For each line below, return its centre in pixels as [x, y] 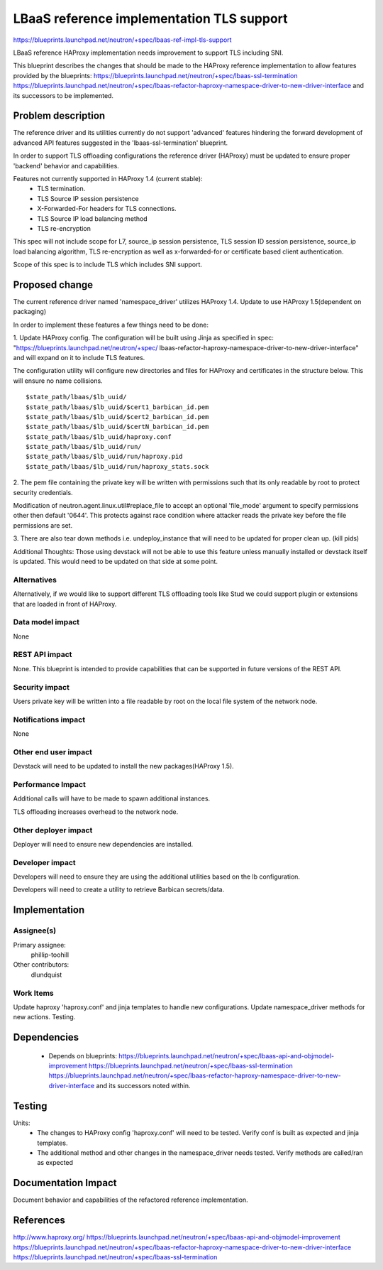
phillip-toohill [50, 955]
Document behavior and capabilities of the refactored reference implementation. [131, 1200]
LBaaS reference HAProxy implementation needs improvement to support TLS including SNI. [148, 53]
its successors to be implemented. [63, 95]
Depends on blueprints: [83, 1055]
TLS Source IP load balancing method [93, 218]
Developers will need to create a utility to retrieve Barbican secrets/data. [119, 890]
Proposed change [53, 284]
